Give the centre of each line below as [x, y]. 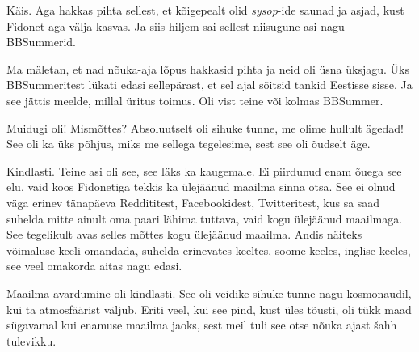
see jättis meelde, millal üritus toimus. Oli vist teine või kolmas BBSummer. [195, 100]
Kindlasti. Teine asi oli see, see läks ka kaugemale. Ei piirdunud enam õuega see [204, 170]
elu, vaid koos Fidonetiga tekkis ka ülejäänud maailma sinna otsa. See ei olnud [201, 187]
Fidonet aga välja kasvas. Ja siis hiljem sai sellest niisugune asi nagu [176, 25]
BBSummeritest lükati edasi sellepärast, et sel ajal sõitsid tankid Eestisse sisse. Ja [209, 85]
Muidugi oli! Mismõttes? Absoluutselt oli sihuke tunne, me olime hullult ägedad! [205, 127]
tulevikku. [31, 340]
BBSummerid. [41, 42]
